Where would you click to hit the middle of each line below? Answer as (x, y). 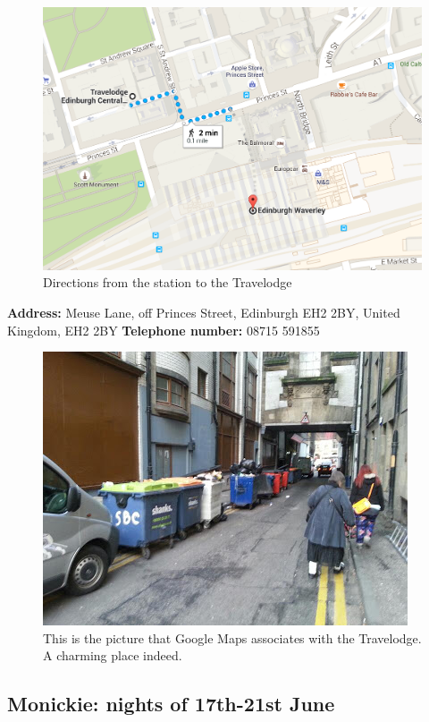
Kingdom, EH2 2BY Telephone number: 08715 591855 (164, 330)
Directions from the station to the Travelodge (168, 282)
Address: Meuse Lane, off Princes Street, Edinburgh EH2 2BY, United (204, 313)
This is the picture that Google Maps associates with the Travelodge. (232, 637)
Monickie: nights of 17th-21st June (171, 704)
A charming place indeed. (113, 655)
